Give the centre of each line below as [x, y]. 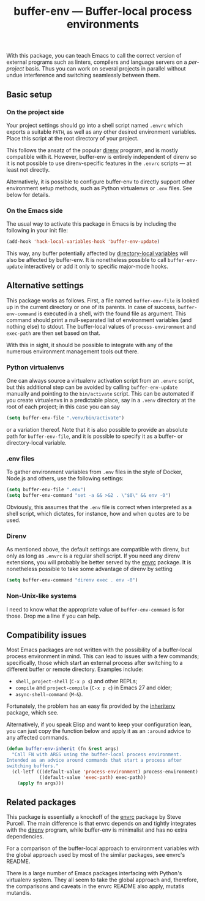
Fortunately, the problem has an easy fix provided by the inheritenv [91, 706]
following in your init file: [37, 231]
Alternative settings [45, 286]
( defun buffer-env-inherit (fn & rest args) [63, 749]
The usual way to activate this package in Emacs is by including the [91, 224]
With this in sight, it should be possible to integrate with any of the [90, 345]
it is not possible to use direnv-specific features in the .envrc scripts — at [99, 163]
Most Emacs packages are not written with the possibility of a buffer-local [99, 650]
